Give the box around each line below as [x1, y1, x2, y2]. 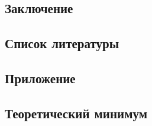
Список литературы [5, 34, 119, 52]
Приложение [5, 68, 76, 87]
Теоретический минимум [5, 103, 147, 122]
